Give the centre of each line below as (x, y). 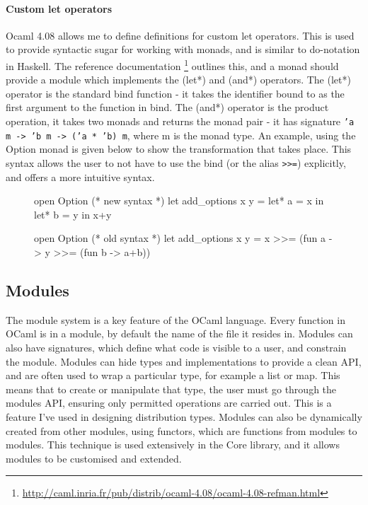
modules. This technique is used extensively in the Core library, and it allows (173, 445)
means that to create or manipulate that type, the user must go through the (171, 389)
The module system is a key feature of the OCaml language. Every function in (176, 319)
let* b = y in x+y (73, 214)
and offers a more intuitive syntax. (80, 176)
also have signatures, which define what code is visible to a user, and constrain (176, 347)
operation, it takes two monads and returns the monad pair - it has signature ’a (180, 121)
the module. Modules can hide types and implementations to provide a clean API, (184, 361)
